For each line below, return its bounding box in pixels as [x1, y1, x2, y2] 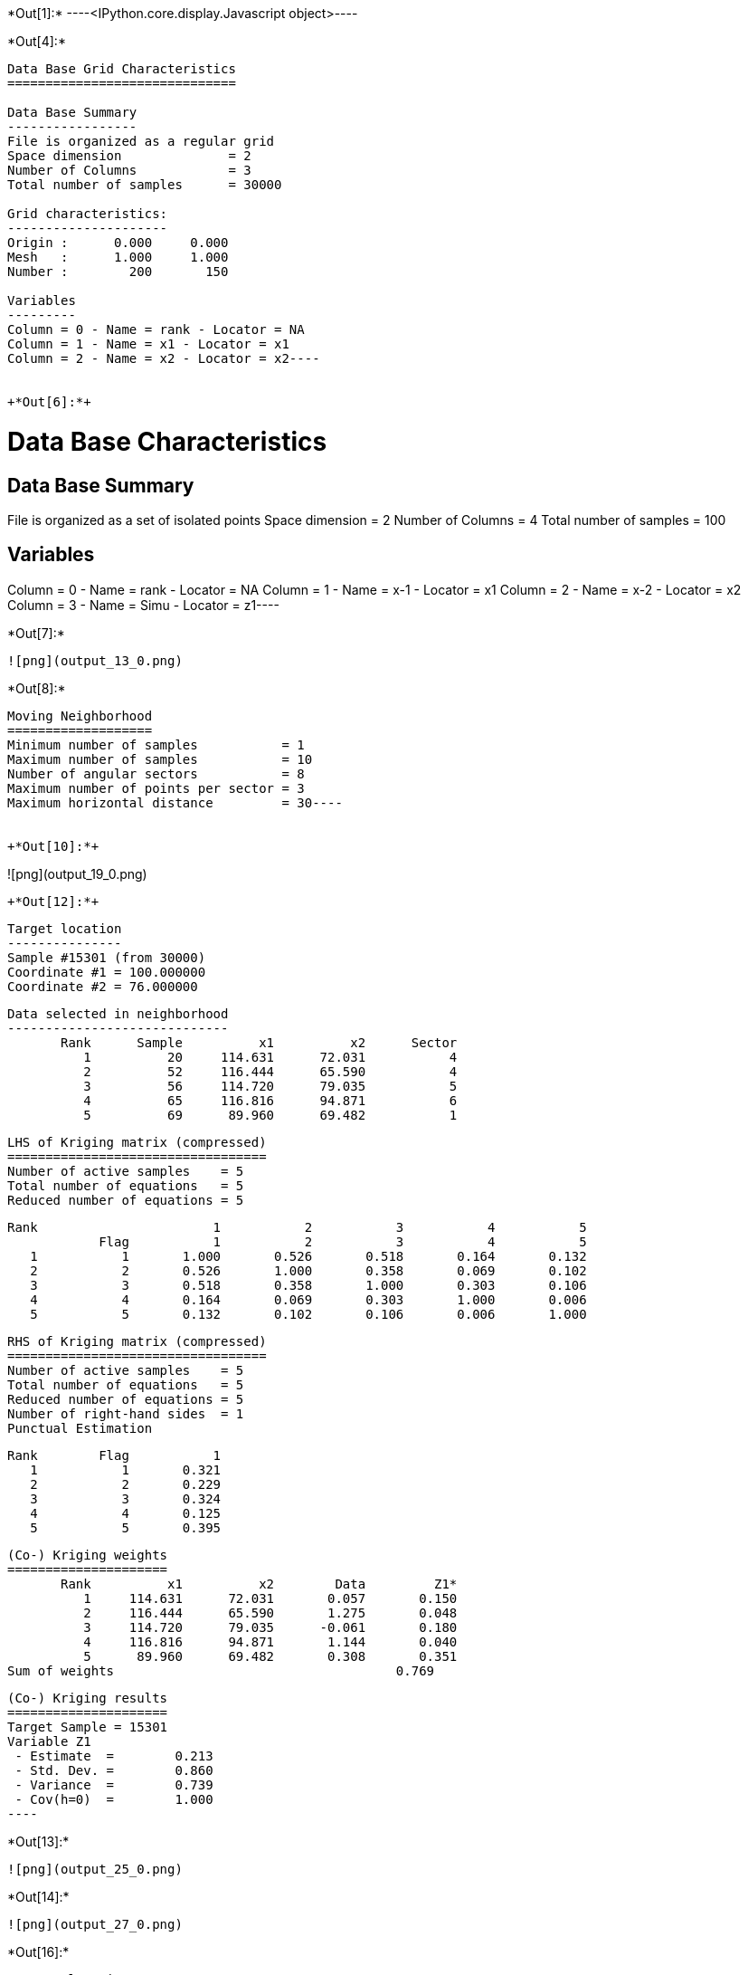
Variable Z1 [7, 1733, 91, 1749]
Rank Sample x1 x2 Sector [61, 1035, 458, 1050]
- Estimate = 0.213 [14, 1748, 213, 1763]
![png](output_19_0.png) [7, 865, 147, 882]
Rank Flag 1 [7, 1447, 222, 1463]
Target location [7, 921, 122, 936]
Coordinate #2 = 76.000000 [7, 978, 198, 994]
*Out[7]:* [7, 625, 65, 641]
